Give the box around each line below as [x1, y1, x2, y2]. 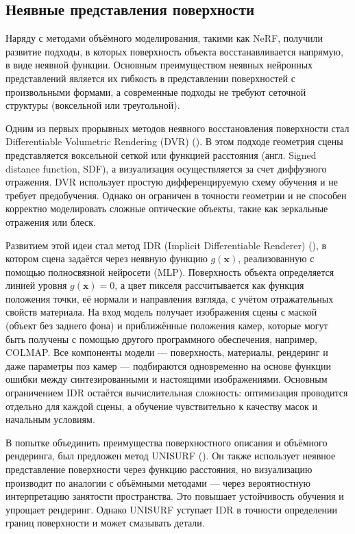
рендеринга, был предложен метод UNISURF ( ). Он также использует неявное [5, 448, 336, 463]
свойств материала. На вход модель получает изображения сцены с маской [5, 305, 317, 319]
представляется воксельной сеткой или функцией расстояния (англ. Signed [5, 147, 317, 162]
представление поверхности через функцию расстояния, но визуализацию [5, 462, 313, 476]
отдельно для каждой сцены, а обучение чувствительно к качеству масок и [5, 398, 317, 413]
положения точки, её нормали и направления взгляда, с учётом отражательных [5, 291, 334, 305]
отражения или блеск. [5, 214, 96, 229]
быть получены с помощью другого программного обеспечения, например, [5, 331, 317, 346]
